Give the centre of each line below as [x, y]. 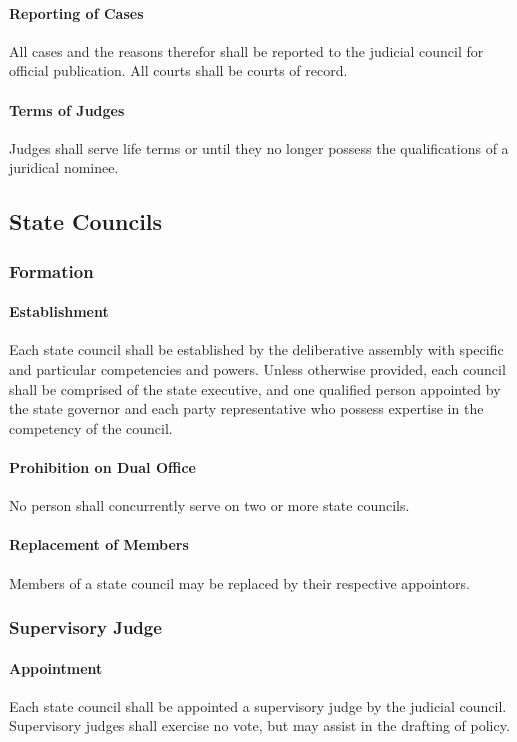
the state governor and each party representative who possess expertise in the [246, 408]
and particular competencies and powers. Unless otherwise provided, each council [257, 368]
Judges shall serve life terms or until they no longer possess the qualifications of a [259, 147]
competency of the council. [91, 427]
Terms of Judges [67, 109]
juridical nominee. [64, 167]
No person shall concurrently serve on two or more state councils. [209, 505]
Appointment [56, 667]
